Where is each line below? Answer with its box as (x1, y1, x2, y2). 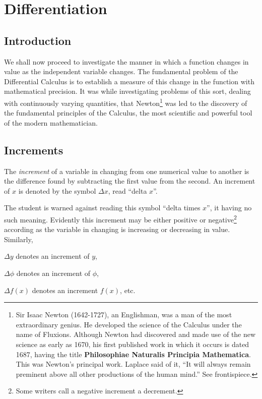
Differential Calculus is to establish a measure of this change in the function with (4, 76, 254, 86)
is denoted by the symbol (18, 185, 96, 196)
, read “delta (108, 185, 147, 196)
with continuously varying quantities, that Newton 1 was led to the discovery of (4, 96, 247, 108)
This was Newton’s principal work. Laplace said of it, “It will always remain (16, 359, 251, 369)
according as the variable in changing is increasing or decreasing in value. (4, 224, 230, 235)
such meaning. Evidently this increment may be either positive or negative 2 (4, 212, 237, 224)
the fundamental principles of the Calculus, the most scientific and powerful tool (4, 107, 252, 118)
